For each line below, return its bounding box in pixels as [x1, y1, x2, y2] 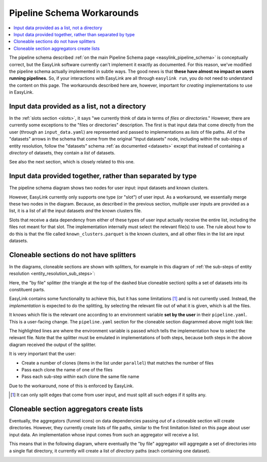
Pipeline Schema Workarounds [9, 7, 139, 18]
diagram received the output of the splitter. [9, 342, 96, 348]
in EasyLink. [9, 89, 34, 95]
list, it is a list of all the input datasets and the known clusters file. [9, 208, 142, 214]
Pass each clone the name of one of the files [21, 366, 113, 372]
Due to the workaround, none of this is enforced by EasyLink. [9, 383, 134, 389]
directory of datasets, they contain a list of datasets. [9, 150, 116, 155]
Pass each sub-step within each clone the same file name [21, 374, 139, 380]
